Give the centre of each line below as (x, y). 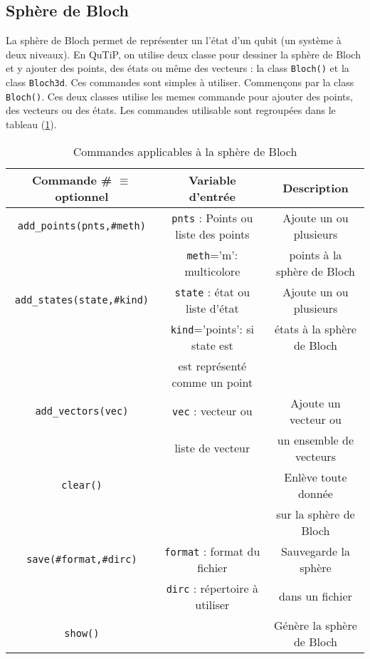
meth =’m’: (212, 254)
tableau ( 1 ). (31, 124)
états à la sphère (315, 328)
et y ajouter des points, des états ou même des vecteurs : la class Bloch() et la (178, 68)
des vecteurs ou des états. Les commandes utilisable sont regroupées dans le (171, 110)
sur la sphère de (316, 514)
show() (82, 633)
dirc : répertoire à (212, 588)
